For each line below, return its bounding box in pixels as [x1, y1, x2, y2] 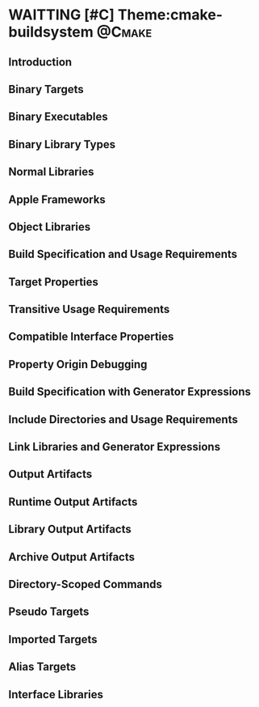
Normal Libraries [8, 165, 94, 179]
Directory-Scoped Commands [8, 578, 163, 591]
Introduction [8, 55, 73, 69]
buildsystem [8, 23, 94, 41]
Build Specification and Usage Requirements [8, 248, 238, 261]
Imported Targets [8, 633, 98, 646]
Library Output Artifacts [8, 523, 132, 536]
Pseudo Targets [8, 605, 90, 619]
